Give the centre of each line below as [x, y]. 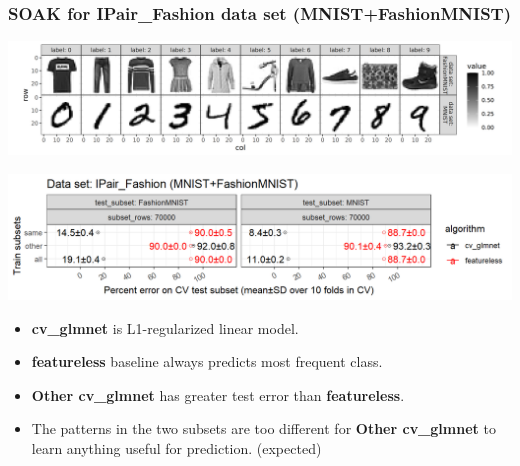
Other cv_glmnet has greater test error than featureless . [218, 394]
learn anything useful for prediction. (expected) [176, 447]
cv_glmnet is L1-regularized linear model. [165, 327]
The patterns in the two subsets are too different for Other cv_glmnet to [263, 428]
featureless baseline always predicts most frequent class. [207, 361]
